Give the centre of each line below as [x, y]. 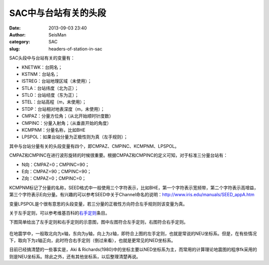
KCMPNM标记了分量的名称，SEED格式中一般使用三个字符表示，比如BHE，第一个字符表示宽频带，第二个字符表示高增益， [134, 188]
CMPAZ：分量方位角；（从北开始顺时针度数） [68, 116]
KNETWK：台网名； [42, 67]
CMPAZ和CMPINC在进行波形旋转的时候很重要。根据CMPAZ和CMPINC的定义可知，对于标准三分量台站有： [119, 155]
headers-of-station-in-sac [75, 49]
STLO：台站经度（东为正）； [50, 95]
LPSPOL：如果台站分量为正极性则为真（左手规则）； [75, 137]
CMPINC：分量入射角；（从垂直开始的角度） [67, 123]
